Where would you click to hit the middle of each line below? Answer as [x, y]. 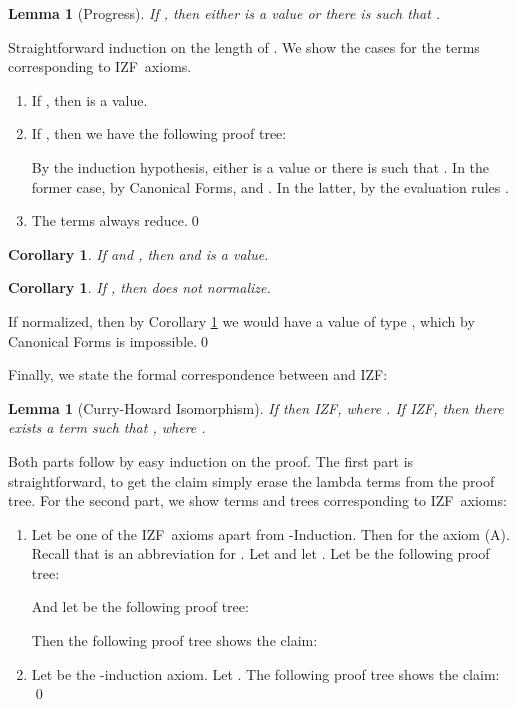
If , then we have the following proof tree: [159, 133]
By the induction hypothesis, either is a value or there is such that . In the [260, 166]
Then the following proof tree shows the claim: [174, 640]
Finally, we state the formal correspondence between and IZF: [198, 374]
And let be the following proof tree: [140, 606]
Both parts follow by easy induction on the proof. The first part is [211, 460]
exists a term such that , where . [107, 427]
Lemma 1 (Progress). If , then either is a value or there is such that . [224, 13]
